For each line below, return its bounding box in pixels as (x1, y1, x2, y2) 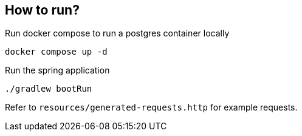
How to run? (5, 2, 80, 18)
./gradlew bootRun (5, 84, 92, 94)
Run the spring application (5, 65, 110, 76)
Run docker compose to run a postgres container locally (5, 28, 230, 39)
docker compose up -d (5, 47, 108, 57)
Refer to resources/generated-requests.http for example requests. (5, 102, 298, 113)
